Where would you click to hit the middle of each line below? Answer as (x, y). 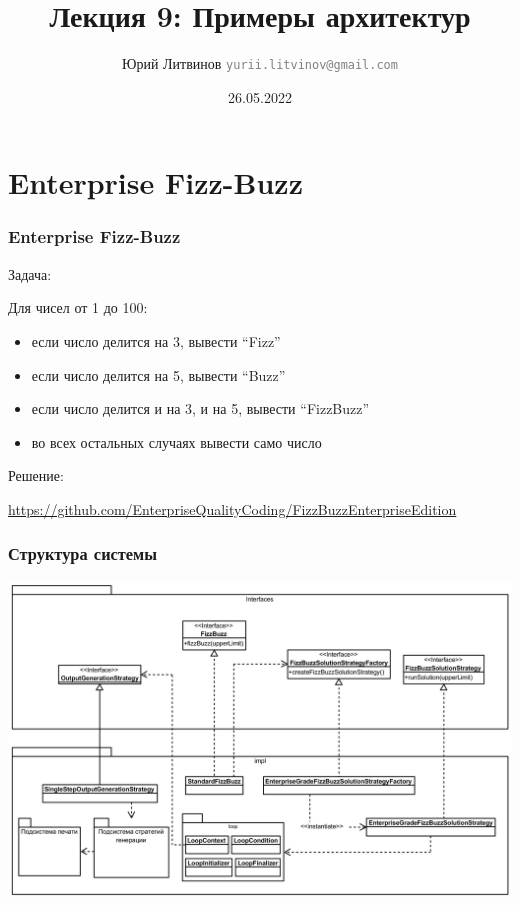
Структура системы (83, 553)
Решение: (36, 475)
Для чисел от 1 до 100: (78, 307)
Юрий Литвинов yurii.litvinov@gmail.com (260, 63)
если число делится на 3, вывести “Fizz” (156, 340)
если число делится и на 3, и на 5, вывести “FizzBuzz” (200, 408)
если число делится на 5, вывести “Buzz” (158, 374)
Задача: (30, 273)
